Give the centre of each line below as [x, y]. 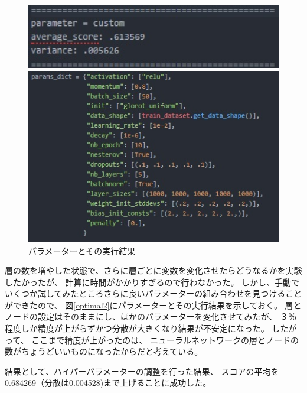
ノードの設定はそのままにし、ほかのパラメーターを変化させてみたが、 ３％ [151, 316]
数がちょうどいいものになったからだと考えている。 [104, 351]
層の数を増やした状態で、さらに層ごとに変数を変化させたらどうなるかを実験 [153, 270]
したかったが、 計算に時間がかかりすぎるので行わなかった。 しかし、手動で [152, 282]
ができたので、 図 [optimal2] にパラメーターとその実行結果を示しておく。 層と [153, 305]
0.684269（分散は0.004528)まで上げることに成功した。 [108, 383]
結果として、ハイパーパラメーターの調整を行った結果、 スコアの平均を [142, 371]
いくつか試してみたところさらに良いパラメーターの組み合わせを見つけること [153, 293]
